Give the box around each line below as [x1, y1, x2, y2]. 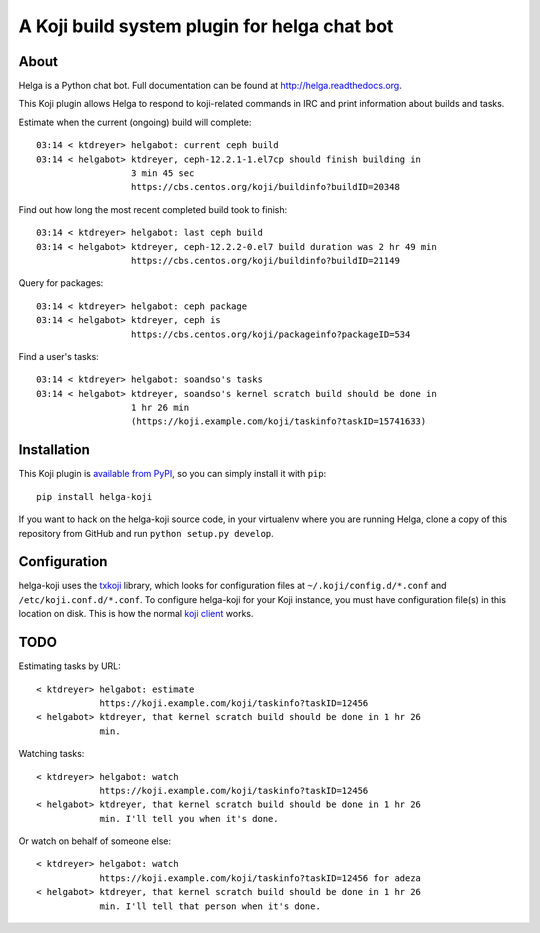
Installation [18, 441, 90, 459]
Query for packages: [18, 277, 104, 289]
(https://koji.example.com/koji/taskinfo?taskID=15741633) [130, 416, 427, 427]
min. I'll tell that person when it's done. [99, 900, 322, 912]
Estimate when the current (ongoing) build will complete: [18, 116, 252, 128]
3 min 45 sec [130, 168, 195, 179]
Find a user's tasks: [18, 350, 99, 362]
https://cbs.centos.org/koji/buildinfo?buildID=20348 [130, 181, 400, 193]
